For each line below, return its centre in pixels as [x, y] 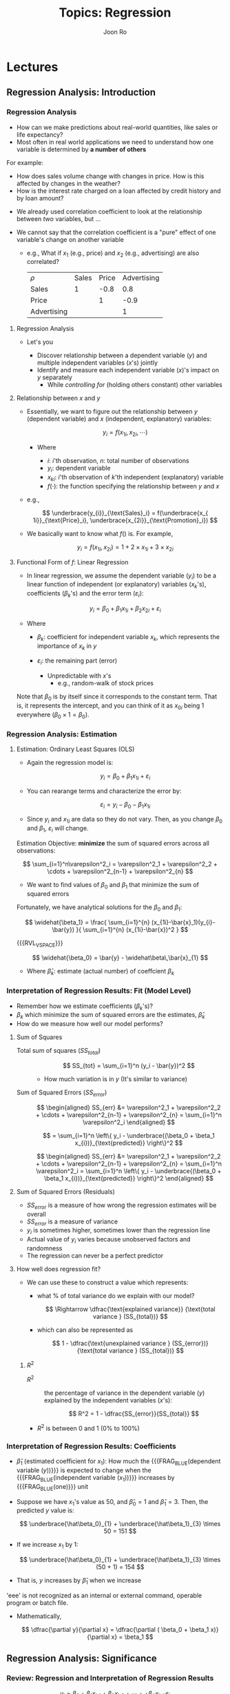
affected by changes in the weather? [69, 183]
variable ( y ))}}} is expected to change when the [84, 1470]
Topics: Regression [115, 13]
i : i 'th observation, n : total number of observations [118, 461]
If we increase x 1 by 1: [47, 1545]
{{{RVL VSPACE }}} [40, 943]
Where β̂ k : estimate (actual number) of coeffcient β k [101, 972]
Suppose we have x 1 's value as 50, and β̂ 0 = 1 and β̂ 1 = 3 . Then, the [112, 1502]
